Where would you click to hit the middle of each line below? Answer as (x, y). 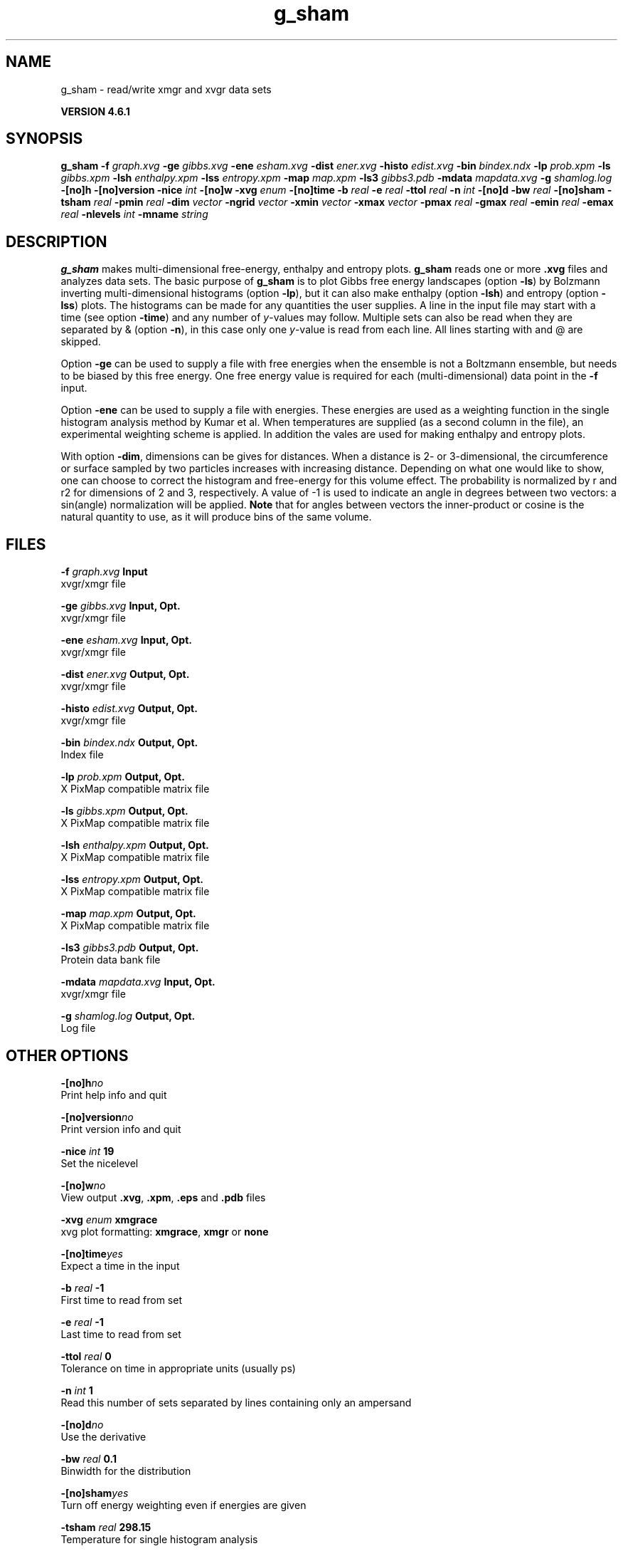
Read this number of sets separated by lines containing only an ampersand (236, 1402)
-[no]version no (97, 1117)
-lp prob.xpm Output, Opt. (123, 777)
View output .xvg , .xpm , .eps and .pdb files (163, 1197)
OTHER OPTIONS (67, 1055)
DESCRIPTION (57, 241)
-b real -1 (82, 1288)
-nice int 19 (87, 1151)
